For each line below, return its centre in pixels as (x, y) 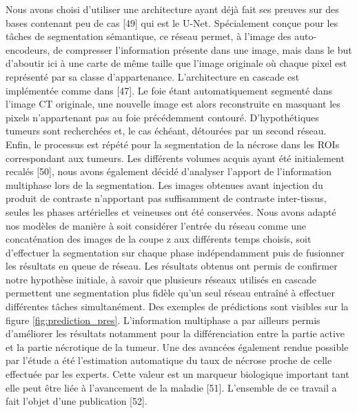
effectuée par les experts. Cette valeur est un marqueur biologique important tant (177, 374)
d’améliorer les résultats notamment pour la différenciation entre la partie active (175, 333)
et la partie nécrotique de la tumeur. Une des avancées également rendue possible (177, 346)
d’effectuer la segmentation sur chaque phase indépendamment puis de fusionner (175, 252)
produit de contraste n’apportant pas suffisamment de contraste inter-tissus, (166, 198)
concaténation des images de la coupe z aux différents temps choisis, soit (159, 239)
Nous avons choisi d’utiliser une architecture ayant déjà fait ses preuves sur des (172, 9)
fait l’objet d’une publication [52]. (76, 401)
